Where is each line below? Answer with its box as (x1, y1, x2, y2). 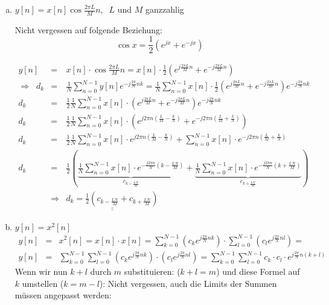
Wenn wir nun (14, 265, 68, 278)
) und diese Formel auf (216, 265, 300, 278)
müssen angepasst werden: (14, 289, 112, 301)
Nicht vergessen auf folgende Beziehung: (14, 23, 162, 36)
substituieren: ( (124, 265, 180, 278)
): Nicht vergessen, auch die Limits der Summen (99, 277, 277, 289)
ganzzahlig (145, 3, 184, 15)
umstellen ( (22, 277, 64, 289)
